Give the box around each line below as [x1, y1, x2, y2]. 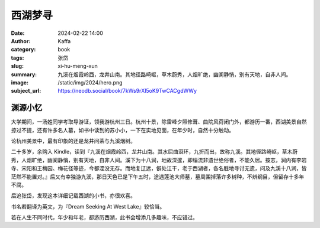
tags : [11, 54, 24, 61]
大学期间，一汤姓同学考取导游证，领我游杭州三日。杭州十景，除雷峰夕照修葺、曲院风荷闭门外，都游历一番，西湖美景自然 [11, 118, 307, 125]
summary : [11, 71, 37, 78]
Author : [11, 37, 31, 44]
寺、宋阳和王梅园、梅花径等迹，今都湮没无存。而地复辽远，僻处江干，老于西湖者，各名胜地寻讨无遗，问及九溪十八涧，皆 [11, 165, 307, 172]
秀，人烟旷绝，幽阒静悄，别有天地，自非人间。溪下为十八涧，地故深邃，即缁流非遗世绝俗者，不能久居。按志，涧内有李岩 [11, 157, 307, 164]
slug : [11, 63, 24, 70]
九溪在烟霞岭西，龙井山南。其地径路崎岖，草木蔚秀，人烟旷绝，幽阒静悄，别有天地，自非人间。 [57, 71, 292, 78]
